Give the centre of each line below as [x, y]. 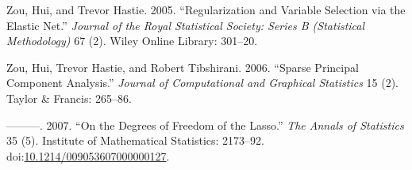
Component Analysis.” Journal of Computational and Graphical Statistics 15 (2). [203, 83]
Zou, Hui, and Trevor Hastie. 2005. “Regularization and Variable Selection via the [206, 9]
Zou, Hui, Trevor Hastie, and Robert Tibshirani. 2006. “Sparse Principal [183, 67]
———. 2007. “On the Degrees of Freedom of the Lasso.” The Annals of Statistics [205, 125]
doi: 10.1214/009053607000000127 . [88, 155]
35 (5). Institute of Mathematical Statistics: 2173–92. [135, 140]
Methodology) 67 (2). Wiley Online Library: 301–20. [132, 41]
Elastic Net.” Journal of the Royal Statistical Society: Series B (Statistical [186, 25]
